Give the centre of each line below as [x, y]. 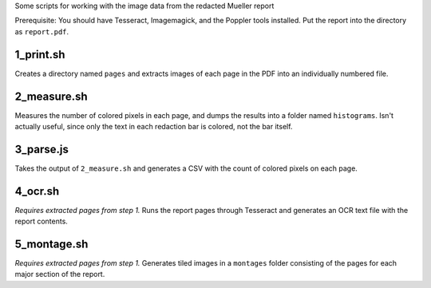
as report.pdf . [42, 31]
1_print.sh [40, 55]
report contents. [41, 221]
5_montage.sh [51, 244]
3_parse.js [42, 149]
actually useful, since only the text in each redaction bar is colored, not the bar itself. [154, 126]
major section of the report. [60, 274]
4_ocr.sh [37, 191]
